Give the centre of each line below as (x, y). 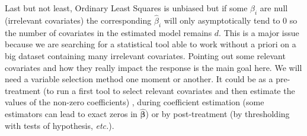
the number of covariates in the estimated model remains (108, 32)
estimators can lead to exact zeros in (71, 114)
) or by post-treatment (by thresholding (218, 114)
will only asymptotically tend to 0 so (231, 20)
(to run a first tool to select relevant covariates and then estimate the (169, 90)
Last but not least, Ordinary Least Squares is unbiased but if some (126, 8)
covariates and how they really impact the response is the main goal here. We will (153, 67)
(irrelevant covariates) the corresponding (78, 20)
